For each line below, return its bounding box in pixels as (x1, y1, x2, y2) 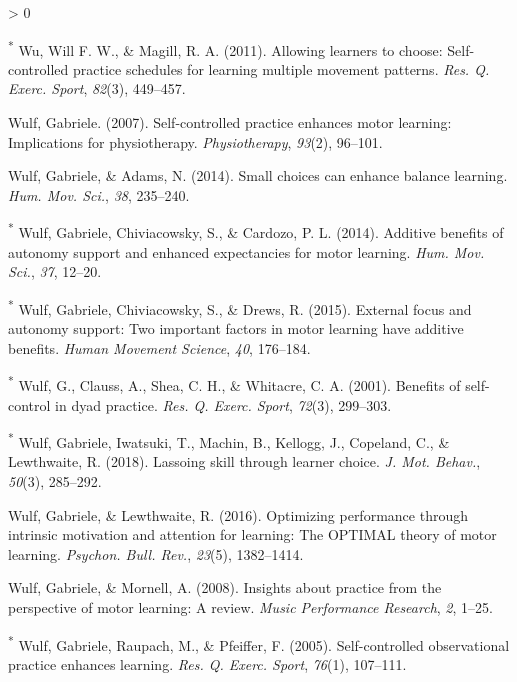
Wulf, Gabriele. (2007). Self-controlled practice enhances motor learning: (8, 112, 452, 133)
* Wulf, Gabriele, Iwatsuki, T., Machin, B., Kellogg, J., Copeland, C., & (8, 429, 450, 452)
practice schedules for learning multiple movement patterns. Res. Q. (72, 58, 490, 79)
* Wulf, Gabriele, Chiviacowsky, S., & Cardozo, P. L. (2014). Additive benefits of (8, 219, 504, 243)
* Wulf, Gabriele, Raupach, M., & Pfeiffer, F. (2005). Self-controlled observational (8, 631, 510, 655)
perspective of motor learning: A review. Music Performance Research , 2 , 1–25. (8, 596, 493, 617)
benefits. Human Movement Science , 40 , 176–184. (8, 337, 311, 358)
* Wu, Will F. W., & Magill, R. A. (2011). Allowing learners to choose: (8, 36, 443, 60)
